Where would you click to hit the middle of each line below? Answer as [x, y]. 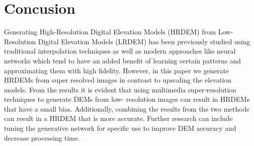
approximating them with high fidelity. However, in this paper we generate [116, 70]
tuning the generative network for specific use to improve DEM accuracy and [120, 128]
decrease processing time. [42, 137]
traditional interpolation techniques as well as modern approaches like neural [120, 51]
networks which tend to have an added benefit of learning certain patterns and [123, 60]
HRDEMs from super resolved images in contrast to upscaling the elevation [118, 80]
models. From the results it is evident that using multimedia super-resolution [120, 89]
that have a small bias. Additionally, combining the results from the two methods [127, 108]
